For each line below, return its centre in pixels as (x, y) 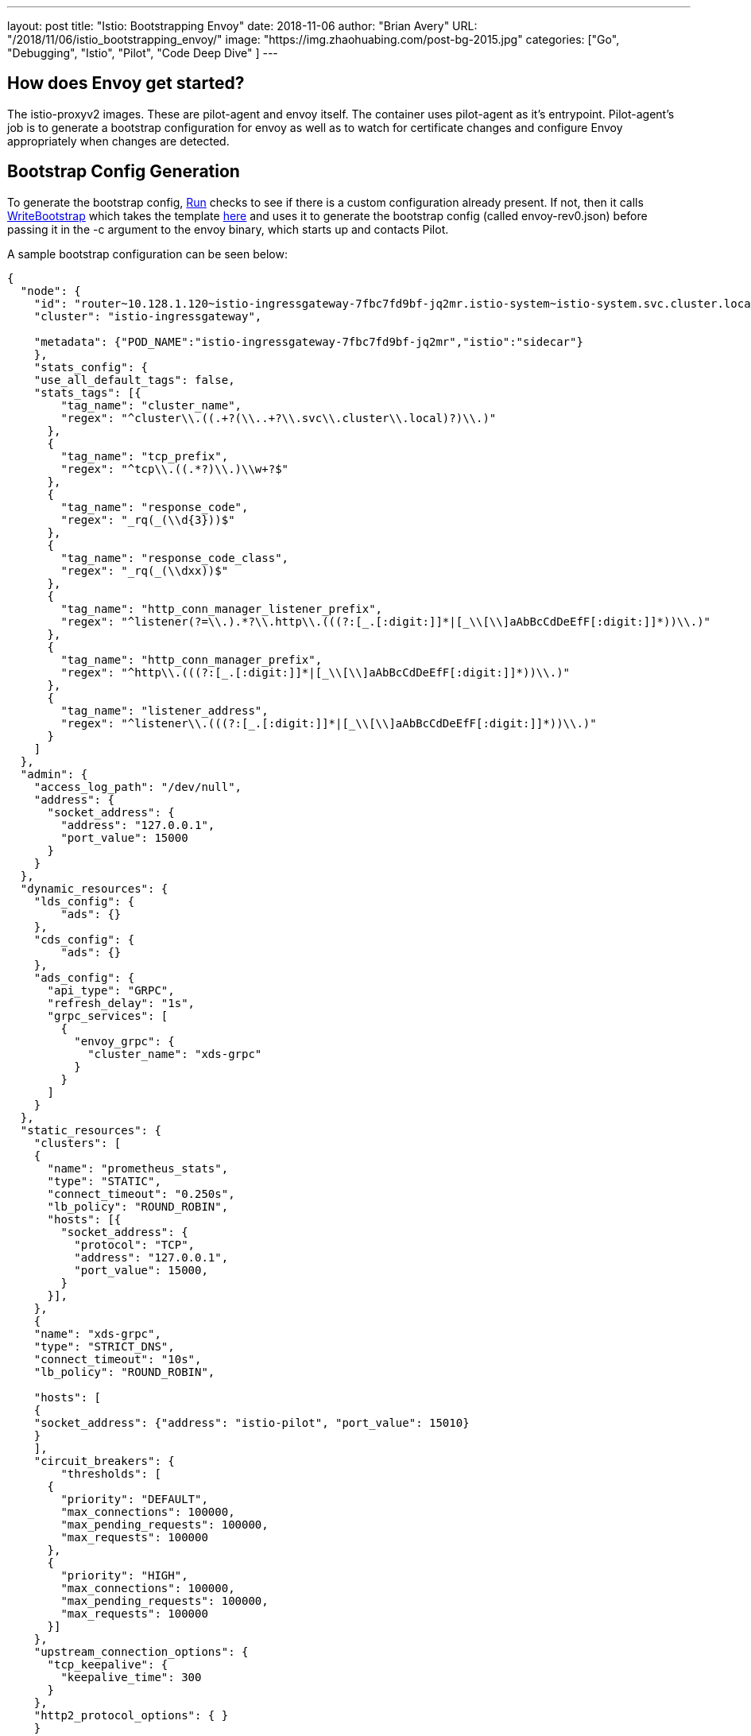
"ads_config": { (84, 977)
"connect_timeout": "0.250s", (141, 1193)
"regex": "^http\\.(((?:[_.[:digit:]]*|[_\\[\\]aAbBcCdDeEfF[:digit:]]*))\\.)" (315, 672)
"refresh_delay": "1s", (121, 1003)
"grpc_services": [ (108, 1015)
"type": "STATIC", (104, 1181)
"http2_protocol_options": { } (131, 1715)
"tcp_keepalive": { (108, 1664)
